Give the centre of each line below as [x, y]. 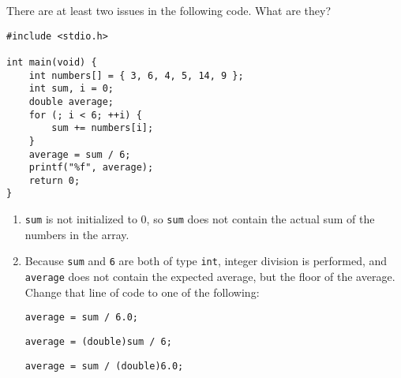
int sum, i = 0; [71, 89]
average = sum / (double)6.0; [104, 366]
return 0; [54, 180]
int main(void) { [52, 62]
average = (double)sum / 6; [98, 341]
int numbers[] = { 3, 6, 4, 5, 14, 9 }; [136, 75]
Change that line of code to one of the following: [142, 292]
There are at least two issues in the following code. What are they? [169, 10]
